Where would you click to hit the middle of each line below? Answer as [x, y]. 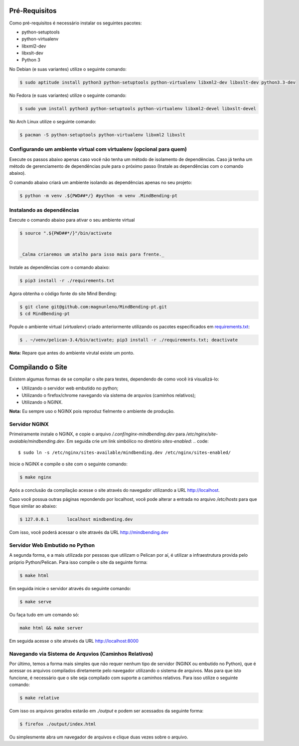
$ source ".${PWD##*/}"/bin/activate [66, 233]
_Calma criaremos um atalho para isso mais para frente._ [92, 254]
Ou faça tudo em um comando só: [44, 615]
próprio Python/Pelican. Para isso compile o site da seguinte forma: [78, 562]
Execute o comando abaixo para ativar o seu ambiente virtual [72, 220]
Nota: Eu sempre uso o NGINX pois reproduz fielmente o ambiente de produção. [92, 411]
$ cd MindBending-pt [45, 314]
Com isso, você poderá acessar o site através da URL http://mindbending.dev [89, 532]
